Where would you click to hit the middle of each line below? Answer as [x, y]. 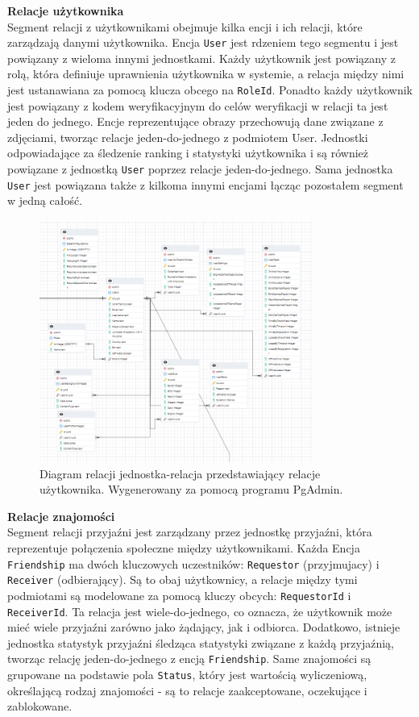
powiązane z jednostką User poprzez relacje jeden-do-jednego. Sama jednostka [200, 169]
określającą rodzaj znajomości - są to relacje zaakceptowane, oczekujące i [187, 690]
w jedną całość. [45, 200]
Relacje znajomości [61, 516]
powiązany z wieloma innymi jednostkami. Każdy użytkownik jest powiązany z [201, 58]
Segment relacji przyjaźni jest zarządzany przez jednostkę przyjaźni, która [190, 532]
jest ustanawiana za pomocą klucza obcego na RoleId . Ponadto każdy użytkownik [210, 90]
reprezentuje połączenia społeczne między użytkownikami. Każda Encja [184, 548]
